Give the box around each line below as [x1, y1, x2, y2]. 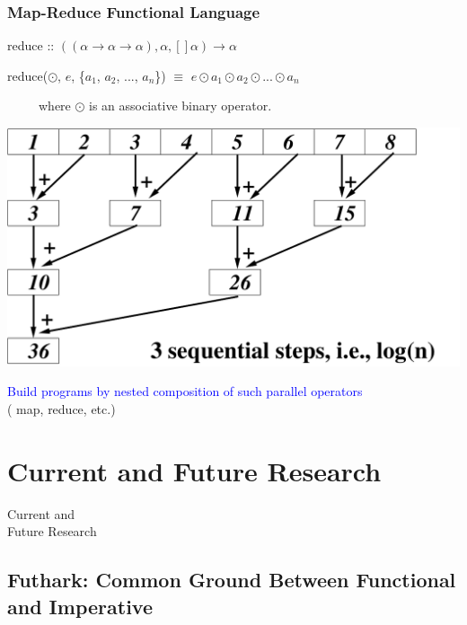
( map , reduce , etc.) [7, 399, 116, 418]
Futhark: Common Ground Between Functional [7, 566, 456, 594]
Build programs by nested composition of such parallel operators [7, 382, 363, 401]
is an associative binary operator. [89, 96, 272, 115]
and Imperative [7, 592, 153, 620]
